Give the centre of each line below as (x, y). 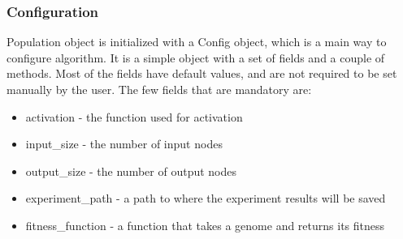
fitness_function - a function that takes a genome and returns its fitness (205, 225)
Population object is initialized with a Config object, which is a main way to (197, 42)
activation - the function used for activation (134, 116)
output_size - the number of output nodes (131, 171)
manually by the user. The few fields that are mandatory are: (159, 89)
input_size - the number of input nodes (124, 144)
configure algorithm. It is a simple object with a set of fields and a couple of (196, 57)
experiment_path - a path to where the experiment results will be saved (206, 198)
